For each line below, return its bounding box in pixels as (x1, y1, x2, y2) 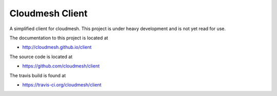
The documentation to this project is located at (9, 35, 108, 41)
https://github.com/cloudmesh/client (22, 63, 100, 69)
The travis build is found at (9, 72, 66, 79)
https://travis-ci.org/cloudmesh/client (22, 82, 102, 88)
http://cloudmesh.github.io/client (22, 44, 92, 51)
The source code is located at (9, 54, 73, 60)
